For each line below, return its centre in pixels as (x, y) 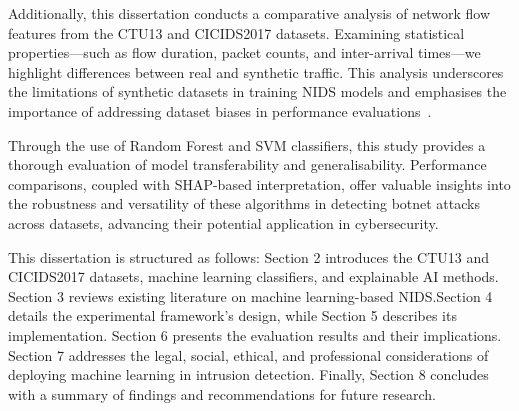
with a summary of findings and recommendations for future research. (222, 393)
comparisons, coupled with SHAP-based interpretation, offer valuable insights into (259, 183)
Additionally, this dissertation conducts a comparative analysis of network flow (249, 13)
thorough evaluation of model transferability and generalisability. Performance (247, 164)
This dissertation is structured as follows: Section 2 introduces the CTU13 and (249, 256)
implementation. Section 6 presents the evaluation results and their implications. (255, 334)
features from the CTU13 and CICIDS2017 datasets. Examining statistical (236, 32)
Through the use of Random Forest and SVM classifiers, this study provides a (247, 144)
